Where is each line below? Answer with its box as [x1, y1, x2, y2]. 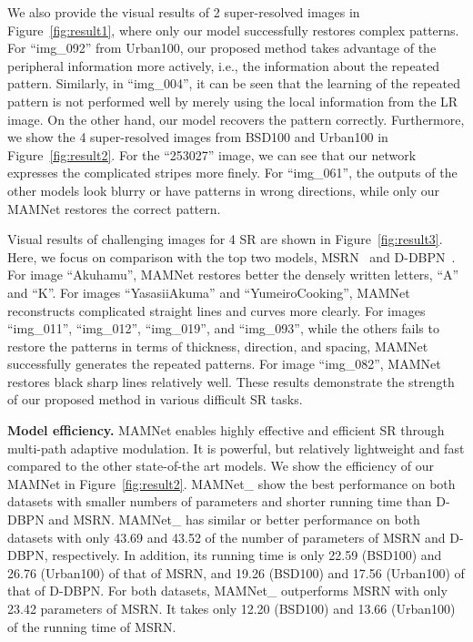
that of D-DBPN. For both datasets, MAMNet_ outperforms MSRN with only [7, 581, 448, 600]
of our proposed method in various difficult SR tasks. [7, 390, 303, 409]
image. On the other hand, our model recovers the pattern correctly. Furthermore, [7, 109, 465, 128]
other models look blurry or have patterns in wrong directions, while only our [7, 180, 440, 199]
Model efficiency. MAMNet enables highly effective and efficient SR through [7, 421, 445, 440]
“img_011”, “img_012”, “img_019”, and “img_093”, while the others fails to [7, 319, 439, 338]
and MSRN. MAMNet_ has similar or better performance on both [48, 510, 420, 529]
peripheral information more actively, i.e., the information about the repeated [7, 56, 440, 75]
